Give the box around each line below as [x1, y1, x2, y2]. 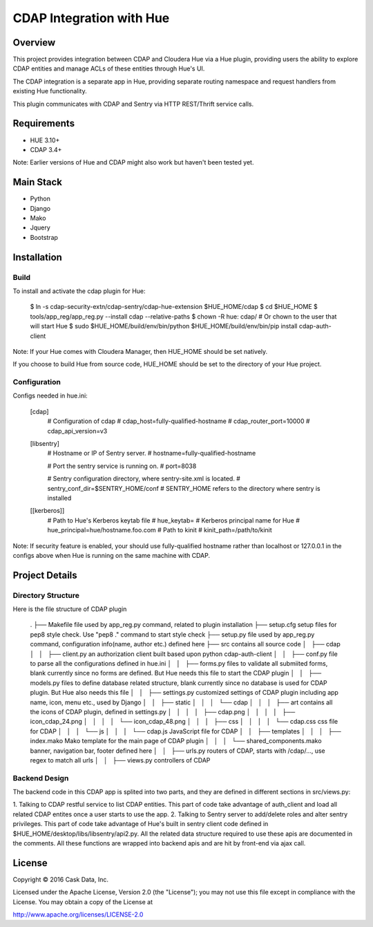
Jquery [30, 223, 51, 232]
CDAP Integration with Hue [12, 10, 170, 26]
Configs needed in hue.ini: [12, 391, 88, 400]
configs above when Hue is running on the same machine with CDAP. [12, 551, 211, 559]
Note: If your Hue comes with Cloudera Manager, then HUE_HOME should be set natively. [12, 347, 268, 355]
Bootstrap [30, 233, 59, 241]
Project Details [12, 569, 77, 581]
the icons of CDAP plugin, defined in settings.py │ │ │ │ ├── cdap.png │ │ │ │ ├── [30, 707, 296, 715]
